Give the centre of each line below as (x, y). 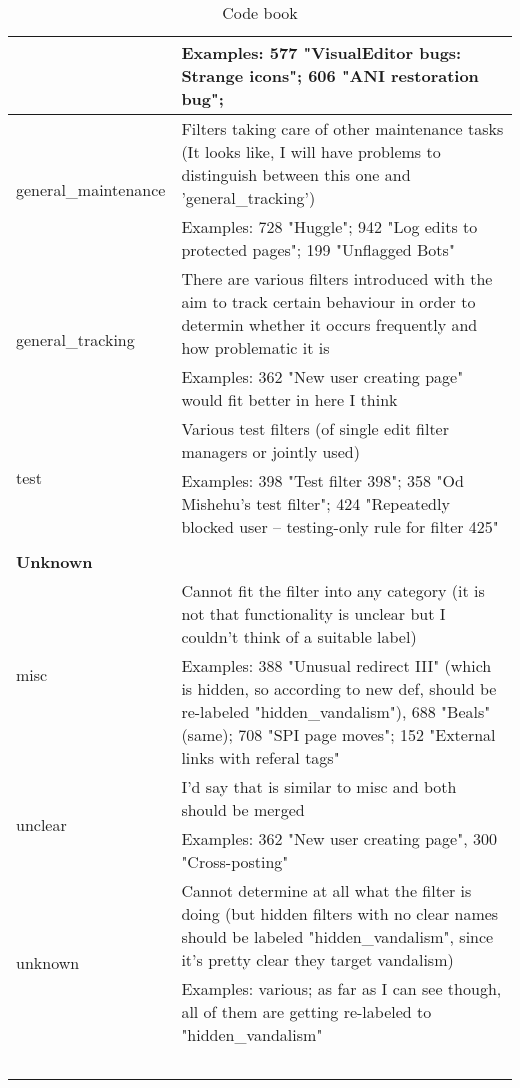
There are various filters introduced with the (337, 278)
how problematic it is (255, 347)
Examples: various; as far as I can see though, (341, 988)
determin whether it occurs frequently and (329, 324)
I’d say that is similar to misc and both (319, 786)
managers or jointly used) (270, 451)
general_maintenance (91, 189)
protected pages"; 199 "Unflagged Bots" (318, 249)
